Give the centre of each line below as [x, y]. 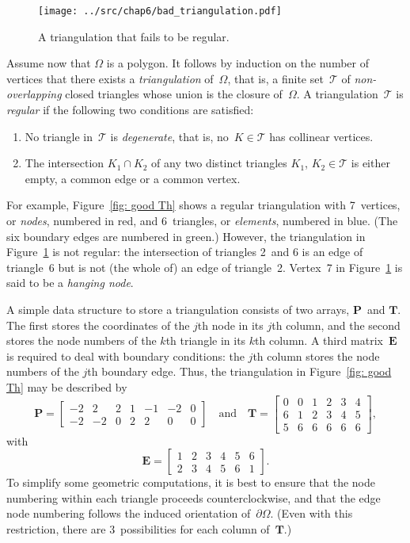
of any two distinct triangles [219, 163]
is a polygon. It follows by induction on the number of [238, 63]
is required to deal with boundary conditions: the [125, 356]
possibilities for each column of [195, 529]
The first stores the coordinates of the [98, 325]
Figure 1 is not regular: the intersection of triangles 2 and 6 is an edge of [185, 252]
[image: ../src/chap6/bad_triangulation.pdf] [160, 11]
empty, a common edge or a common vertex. [133, 178]
